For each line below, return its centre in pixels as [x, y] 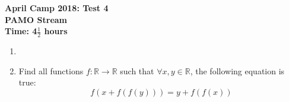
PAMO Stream [36, 19]
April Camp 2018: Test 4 [57, 8]
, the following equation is [237, 70]
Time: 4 [21, 31]
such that [137, 70]
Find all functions [51, 70]
